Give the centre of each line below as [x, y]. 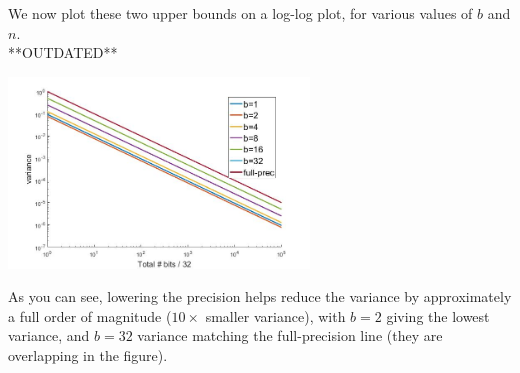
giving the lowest [438, 315]
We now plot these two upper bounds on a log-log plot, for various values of [240, 13]
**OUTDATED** [63, 52]
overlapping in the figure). [88, 354]
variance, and [49, 335]
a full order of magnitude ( [90, 315]
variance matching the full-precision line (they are [290, 335]
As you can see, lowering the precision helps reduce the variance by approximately [260, 296]
